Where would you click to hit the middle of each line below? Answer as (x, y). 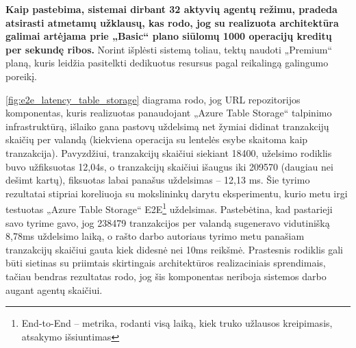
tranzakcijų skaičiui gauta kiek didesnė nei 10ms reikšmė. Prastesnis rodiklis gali (174, 249)
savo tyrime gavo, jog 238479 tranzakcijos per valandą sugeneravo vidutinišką (168, 222)
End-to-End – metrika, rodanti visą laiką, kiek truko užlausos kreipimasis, (177, 323)
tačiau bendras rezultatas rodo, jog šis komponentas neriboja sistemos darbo (166, 276)
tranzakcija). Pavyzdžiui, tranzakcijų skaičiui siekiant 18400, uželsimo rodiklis (169, 152)
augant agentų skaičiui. (54, 289)
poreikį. (21, 76)
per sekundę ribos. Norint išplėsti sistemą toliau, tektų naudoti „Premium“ (169, 49)
